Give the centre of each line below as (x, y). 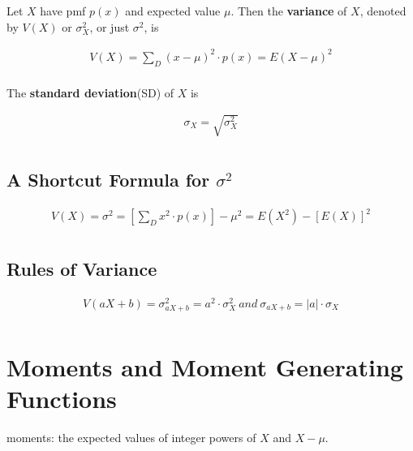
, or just (110, 26)
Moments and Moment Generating (205, 367)
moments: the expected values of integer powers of (131, 438)
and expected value (173, 11)
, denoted (383, 11)
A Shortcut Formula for (108, 180)
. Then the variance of (289, 11)
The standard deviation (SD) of (90, 92)
